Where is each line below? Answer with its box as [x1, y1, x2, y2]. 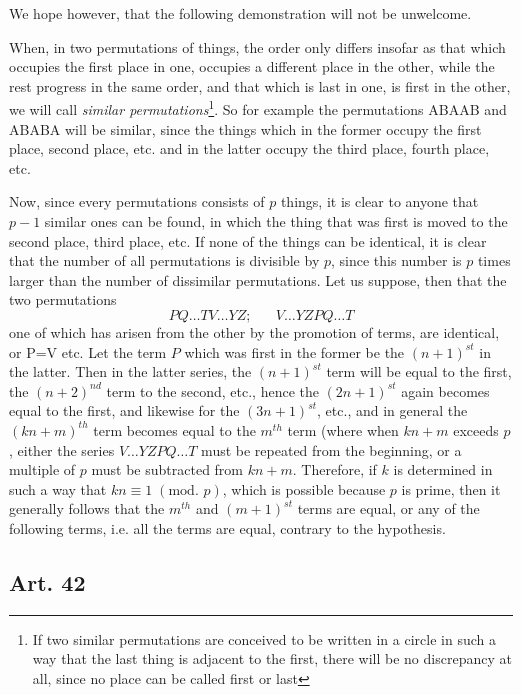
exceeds [453, 419, 499, 440]
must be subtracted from [91, 459, 244, 480]
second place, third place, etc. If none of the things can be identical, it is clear [9, 230, 487, 251]
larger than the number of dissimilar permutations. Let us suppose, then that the [9, 269, 507, 290]
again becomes [401, 380, 490, 401]
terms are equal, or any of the [297, 498, 480, 519]
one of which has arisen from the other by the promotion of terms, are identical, [9, 321, 500, 342]
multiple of [9, 459, 76, 480]
